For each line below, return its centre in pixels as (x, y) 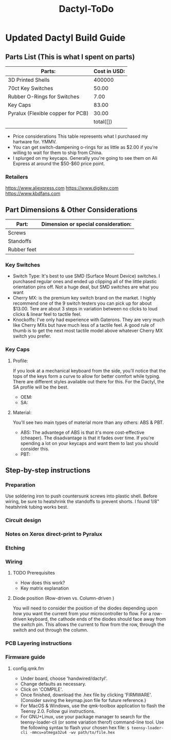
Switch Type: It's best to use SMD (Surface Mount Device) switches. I (86, 276)
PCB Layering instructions (39, 643)
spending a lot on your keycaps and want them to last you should (89, 443)
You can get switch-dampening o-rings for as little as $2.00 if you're (85, 147)
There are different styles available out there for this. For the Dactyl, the (88, 381)
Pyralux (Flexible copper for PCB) (48, 113)
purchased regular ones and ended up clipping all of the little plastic (85, 282)
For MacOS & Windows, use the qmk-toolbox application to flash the (93, 706)
